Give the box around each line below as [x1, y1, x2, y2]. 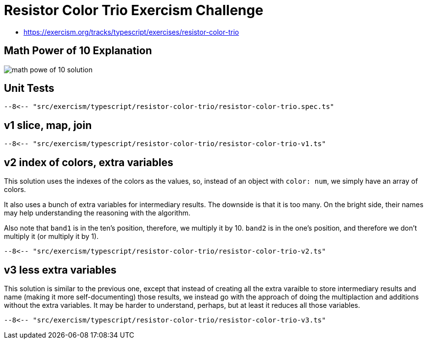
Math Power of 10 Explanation [4, 44, 152, 57]
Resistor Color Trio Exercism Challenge [4, 2, 263, 19]
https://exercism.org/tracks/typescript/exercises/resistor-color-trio [24, 27, 239, 36]
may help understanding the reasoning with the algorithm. [4, 209, 190, 217]
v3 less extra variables [4, 263, 117, 276]
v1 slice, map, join [4, 119, 92, 131]
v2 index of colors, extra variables [4, 156, 173, 169]
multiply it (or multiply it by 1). [4, 232, 99, 241]
